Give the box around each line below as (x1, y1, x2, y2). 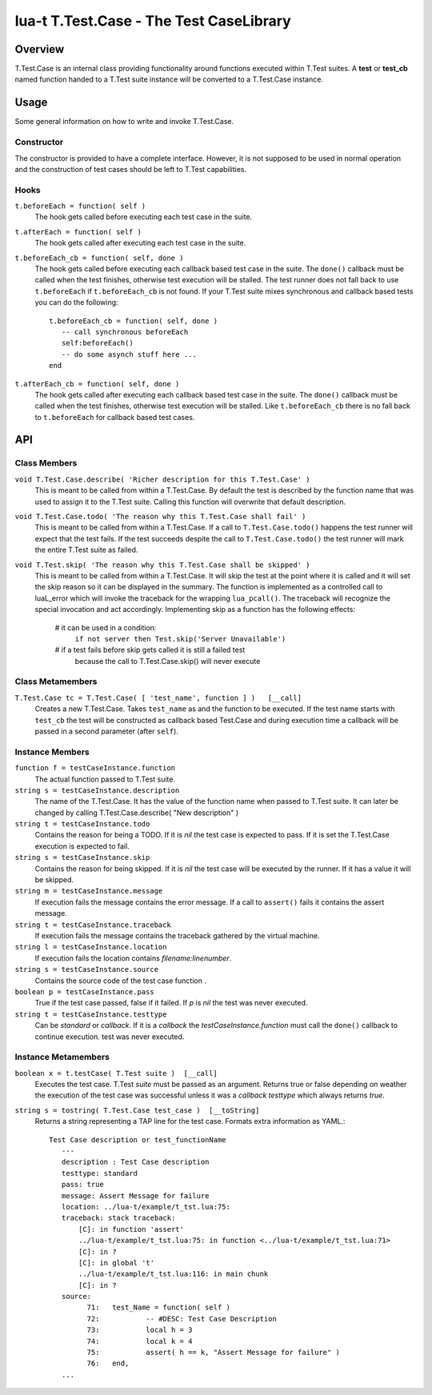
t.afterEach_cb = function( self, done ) (14, 379, 180, 388)
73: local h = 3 (86, 1325, 193, 1335)
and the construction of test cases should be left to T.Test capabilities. (14, 164, 247, 174)
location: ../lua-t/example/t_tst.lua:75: (61, 1202, 231, 1211)
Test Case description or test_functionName (49, 1135, 227, 1144)
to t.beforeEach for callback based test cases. (34, 412, 195, 422)
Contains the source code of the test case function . (34, 976, 207, 985)
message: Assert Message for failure (61, 1191, 210, 1200)
